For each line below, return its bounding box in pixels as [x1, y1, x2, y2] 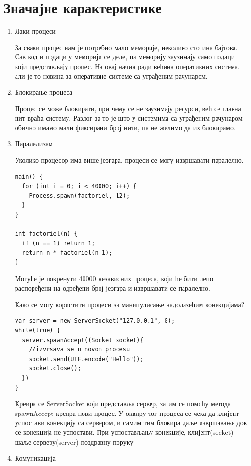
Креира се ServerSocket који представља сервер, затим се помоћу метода [15, 398, 231, 409]
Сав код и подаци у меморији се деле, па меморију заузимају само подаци [15, 52, 235, 62]
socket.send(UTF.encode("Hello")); [29, 355, 144, 362]
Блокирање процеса [15, 87, 73, 97]
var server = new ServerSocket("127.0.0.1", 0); [15, 317, 175, 325]
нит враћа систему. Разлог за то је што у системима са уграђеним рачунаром [15, 113, 243, 123]
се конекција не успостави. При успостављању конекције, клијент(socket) [15, 427, 234, 437]
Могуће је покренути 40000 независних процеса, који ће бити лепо [15, 273, 214, 283]
